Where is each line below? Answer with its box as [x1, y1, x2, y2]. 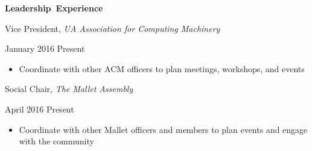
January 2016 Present [5, 42, 85, 55]
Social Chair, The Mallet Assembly [5, 82, 133, 95]
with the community [19, 135, 94, 147]
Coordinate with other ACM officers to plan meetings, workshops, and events [19, 62, 305, 75]
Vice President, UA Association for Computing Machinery [5, 22, 220, 34]
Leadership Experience [5, 2, 103, 14]
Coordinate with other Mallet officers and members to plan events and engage [19, 123, 308, 135]
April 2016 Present [5, 102, 74, 115]
